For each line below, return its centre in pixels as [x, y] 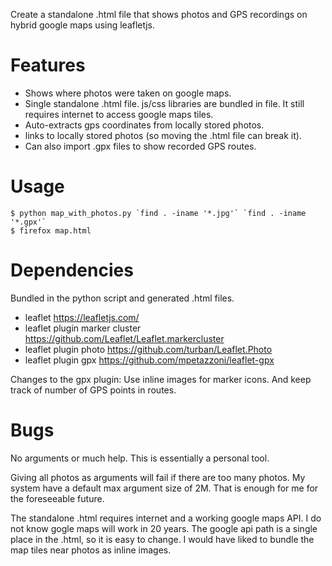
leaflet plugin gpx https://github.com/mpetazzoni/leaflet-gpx [149, 360]
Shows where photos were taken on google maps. [128, 93]
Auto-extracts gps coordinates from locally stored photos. [144, 125]
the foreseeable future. [57, 498]
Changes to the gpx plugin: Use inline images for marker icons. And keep [161, 379]
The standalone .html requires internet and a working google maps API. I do [166, 518]
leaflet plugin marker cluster [83, 328]
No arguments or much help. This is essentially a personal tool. [140, 458]
